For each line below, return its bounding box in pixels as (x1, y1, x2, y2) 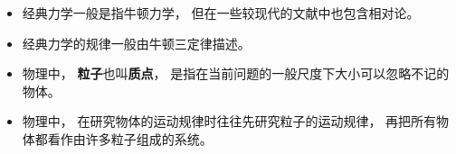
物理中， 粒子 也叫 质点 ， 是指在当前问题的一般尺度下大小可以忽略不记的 (22, 64, 450, 83)
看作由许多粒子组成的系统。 (47, 129, 213, 148)
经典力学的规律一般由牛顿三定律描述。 (22, 33, 251, 52)
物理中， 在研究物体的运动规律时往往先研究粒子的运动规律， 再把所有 (22, 112, 437, 131)
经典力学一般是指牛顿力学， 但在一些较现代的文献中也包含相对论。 (22, 4, 420, 22)
